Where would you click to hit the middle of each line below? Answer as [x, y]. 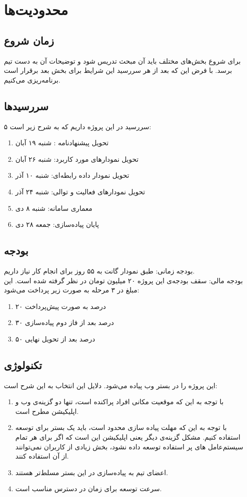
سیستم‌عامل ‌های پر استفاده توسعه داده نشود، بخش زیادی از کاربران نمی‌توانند [129, 446]
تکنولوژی [23, 365]
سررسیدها [26, 106]
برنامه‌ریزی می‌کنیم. [32, 79]
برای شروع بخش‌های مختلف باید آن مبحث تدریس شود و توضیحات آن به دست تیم [122, 60]
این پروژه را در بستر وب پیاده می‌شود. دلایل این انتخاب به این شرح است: [111, 385]
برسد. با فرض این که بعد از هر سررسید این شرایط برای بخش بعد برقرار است [118, 70]
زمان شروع [29, 40]
